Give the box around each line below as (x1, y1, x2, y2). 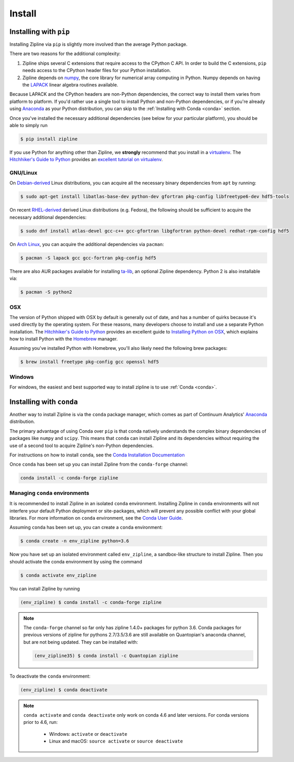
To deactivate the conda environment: (9, 673, 91, 679)
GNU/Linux (9, 169, 38, 176)
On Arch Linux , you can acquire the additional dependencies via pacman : (9, 241, 164, 247)
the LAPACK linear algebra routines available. (22, 82, 118, 88)
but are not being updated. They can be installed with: (23, 639, 139, 645)
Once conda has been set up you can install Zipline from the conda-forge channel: (9, 461, 188, 468)
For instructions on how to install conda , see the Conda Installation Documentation (9, 452, 185, 458)
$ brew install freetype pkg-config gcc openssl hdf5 (20, 359, 159, 365)
